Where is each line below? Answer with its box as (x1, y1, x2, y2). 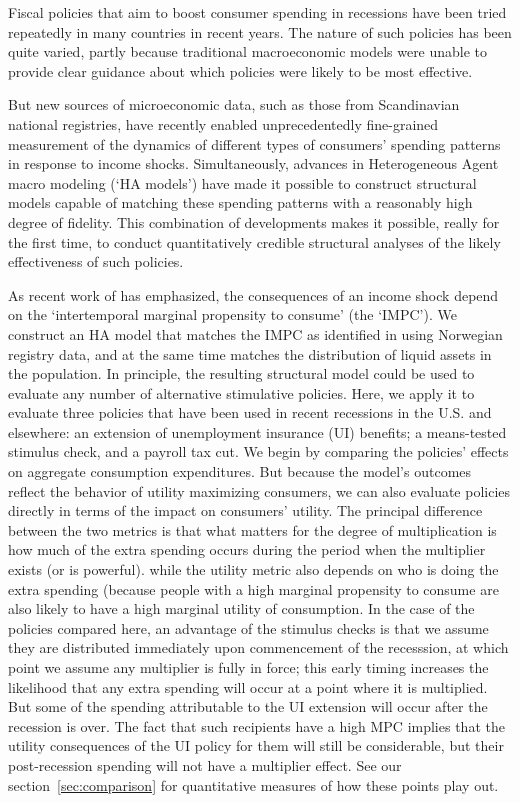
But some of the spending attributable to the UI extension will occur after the (8, 696, 488, 717)
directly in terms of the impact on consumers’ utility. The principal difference (8, 500, 483, 521)
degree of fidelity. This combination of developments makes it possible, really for (8, 211, 500, 232)
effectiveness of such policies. (8, 251, 184, 272)
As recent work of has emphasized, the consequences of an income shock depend (8, 284, 499, 305)
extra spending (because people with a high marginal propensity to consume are (8, 578, 499, 599)
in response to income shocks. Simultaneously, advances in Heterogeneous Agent (8, 153, 499, 174)
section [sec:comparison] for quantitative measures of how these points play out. (8, 774, 499, 795)
